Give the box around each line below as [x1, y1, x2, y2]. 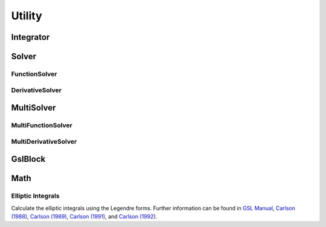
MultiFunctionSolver [11, 121, 72, 130]
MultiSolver [11, 103, 56, 113]
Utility [11, 9, 42, 22]
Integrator [11, 32, 50, 42]
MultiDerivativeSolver [11, 137, 77, 145]
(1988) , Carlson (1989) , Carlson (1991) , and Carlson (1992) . [11, 213, 158, 220]
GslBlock [11, 154, 46, 164]
